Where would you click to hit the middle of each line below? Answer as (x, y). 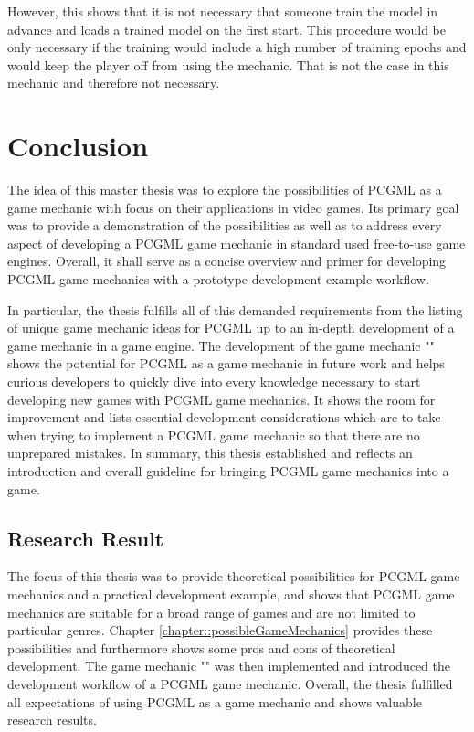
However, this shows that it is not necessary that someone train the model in (223, 11)
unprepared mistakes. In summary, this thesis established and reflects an (210, 453)
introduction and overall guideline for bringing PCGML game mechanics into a (228, 471)
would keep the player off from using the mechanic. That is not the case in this (228, 64)
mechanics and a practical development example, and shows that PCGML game (231, 594)
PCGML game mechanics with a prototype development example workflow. (218, 279)
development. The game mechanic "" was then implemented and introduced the (229, 666)
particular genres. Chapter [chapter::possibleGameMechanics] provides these (220, 630)
